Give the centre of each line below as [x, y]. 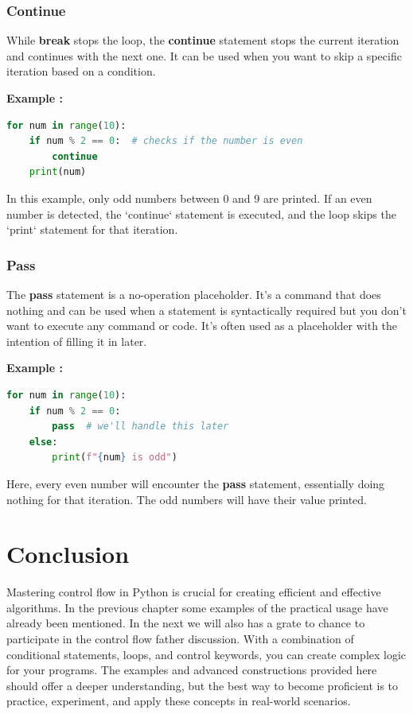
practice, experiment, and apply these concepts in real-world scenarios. [179, 701]
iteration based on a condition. [81, 71]
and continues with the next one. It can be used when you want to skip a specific [204, 55]
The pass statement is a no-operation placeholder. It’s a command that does [194, 294]
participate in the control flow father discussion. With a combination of [180, 638]
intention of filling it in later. [77, 341]
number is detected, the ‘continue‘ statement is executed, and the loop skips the [201, 213]
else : [43, 442]
